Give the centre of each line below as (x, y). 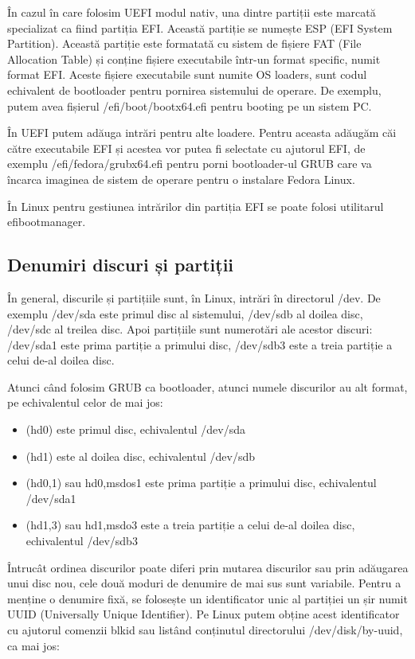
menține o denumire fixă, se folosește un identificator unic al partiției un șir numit (207, 598)
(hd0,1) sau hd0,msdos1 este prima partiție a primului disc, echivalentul (201, 483)
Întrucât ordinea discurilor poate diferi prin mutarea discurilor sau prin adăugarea (208, 567)
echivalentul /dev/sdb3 (82, 541)
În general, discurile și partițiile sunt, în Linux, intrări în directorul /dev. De (194, 297)
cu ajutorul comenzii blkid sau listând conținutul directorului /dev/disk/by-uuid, (205, 630)
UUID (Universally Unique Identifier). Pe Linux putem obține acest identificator (204, 614)
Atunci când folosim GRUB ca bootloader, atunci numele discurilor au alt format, (207, 386)
